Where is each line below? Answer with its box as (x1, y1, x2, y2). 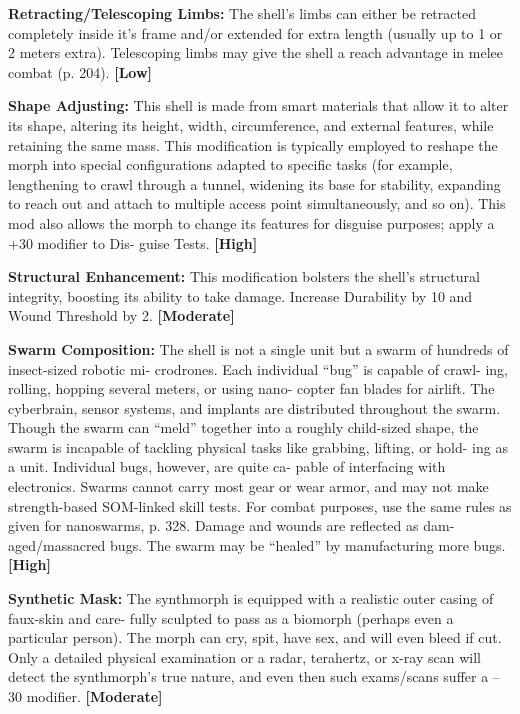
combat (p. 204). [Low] (8, 61, 153, 82)
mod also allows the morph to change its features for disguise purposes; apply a (8, 212, 495, 233)
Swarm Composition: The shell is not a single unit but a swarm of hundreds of (8, 338, 509, 359)
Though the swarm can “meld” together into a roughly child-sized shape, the (8, 417, 479, 438)
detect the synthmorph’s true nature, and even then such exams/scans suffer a (8, 666, 489, 687)
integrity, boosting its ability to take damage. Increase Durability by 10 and (8, 285, 473, 306)
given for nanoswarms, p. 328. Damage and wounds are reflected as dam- (8, 515, 455, 536)
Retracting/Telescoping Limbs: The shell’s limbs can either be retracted (8, 3, 476, 23)
